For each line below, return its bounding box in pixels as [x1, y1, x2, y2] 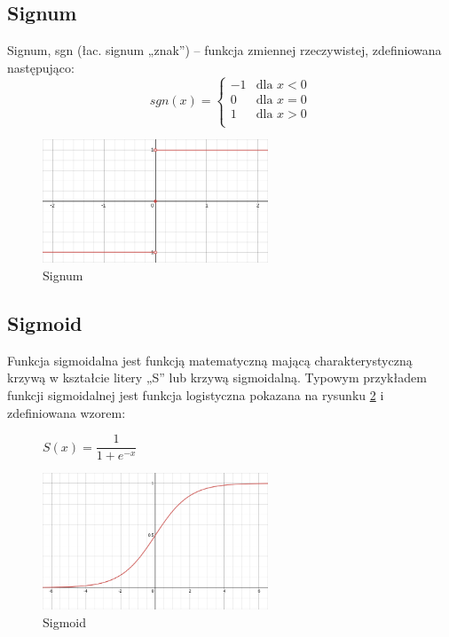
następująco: [7, 58, 75, 76]
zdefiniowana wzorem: [7, 403, 126, 421]
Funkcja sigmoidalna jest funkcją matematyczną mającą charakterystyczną [7, 350, 413, 369]
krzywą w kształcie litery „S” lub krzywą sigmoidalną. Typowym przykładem [7, 368, 427, 387]
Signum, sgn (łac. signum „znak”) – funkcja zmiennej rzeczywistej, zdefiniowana [7, 41, 442, 59]
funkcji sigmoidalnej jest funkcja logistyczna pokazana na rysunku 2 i [7, 385, 384, 404]
